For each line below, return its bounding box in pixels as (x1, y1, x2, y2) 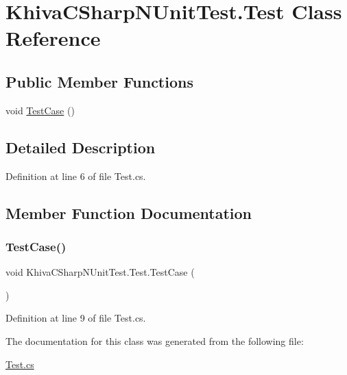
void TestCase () (5, 103, 75, 117)
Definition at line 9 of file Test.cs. (5, 311, 146, 325)
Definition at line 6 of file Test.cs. (5, 168, 146, 183)
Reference (5, 24, 101, 52)
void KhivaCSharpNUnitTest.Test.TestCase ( (5, 265, 195, 279)
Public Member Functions (5, 70, 193, 92)
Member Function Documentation (5, 202, 252, 223)
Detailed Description (5, 136, 156, 157)
